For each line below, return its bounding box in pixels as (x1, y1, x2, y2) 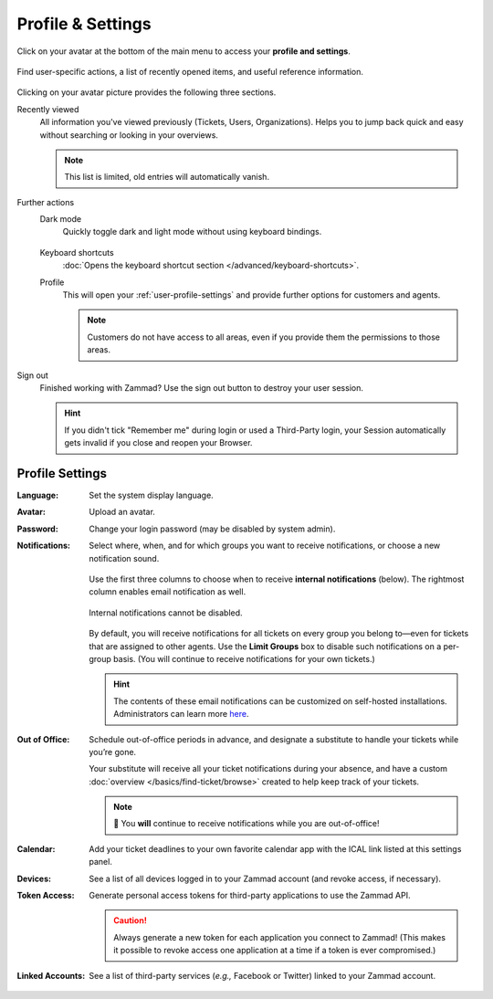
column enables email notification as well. (89, 586, 246, 597)
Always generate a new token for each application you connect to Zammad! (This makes (113, 931, 446, 942)
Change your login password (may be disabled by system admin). (89, 523, 336, 534)
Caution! (113, 915, 148, 926)
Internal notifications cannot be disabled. (89, 607, 243, 618)
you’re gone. (89, 746, 137, 757)
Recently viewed (16, 103, 79, 114)
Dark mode (39, 214, 82, 225)
